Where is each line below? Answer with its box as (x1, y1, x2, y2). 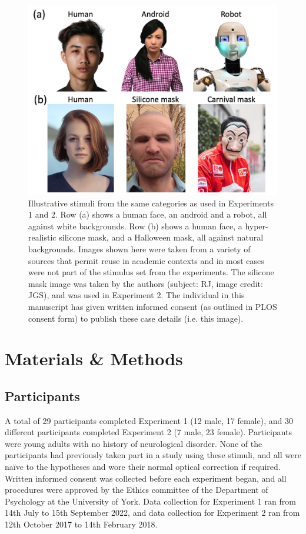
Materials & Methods (5, 346, 183, 371)
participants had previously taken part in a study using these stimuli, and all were (5, 449, 301, 461)
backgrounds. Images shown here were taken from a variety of (28, 242, 251, 255)
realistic (28, 231, 56, 243)
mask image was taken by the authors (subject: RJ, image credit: (28, 277, 263, 289)
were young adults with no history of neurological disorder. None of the (5, 437, 262, 449)
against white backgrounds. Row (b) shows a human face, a (28, 219, 242, 232)
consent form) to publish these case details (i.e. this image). (28, 312, 244, 324)
